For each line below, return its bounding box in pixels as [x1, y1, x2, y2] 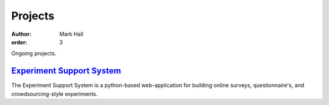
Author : [11, 30, 32, 38]
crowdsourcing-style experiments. [11, 90, 97, 97]
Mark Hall [59, 30, 83, 38]
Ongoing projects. [11, 50, 57, 57]
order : [11, 38, 27, 46]
